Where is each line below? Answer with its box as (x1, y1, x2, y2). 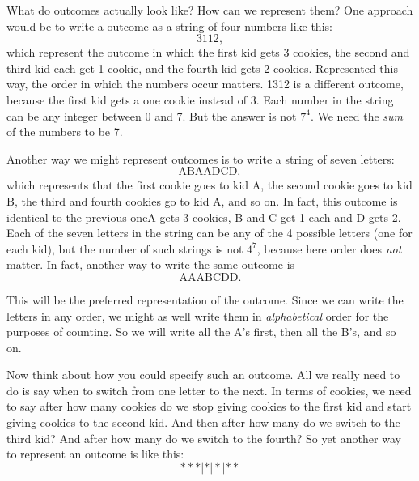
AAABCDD (179, 271, 239, 283)
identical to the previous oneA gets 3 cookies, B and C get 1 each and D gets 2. (6, 208, 401, 225)
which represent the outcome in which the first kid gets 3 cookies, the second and (6, 44, 410, 61)
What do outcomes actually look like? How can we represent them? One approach (6, 2, 413, 18)
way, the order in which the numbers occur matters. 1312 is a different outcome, (6, 75, 404, 92)
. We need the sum (310, 107, 404, 124)
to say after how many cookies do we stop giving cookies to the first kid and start (6, 398, 412, 415)
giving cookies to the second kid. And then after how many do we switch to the (6, 414, 400, 431)
